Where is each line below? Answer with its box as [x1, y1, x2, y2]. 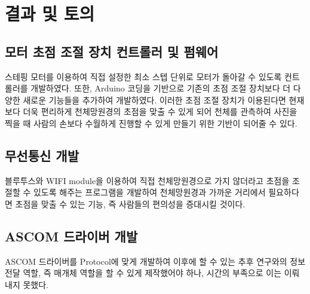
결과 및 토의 [5, 1, 95, 26]
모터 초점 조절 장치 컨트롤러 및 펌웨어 [5, 42, 219, 60]
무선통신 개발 [5, 146, 79, 164]
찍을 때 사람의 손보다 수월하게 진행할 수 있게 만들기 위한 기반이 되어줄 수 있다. [5, 117, 297, 129]
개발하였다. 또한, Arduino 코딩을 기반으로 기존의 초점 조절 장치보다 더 [30, 82, 291, 94]
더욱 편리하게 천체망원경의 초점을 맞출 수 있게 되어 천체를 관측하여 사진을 [23, 105, 297, 118]
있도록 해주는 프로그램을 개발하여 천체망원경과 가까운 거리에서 [33, 186, 266, 198]
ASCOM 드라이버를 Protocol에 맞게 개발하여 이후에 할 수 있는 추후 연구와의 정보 [5, 255, 306, 267]
